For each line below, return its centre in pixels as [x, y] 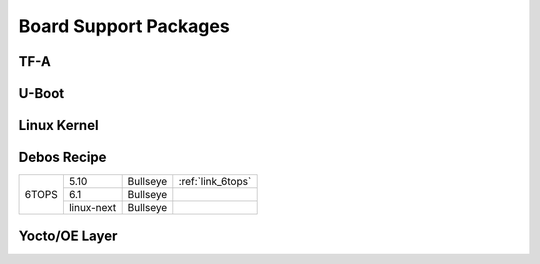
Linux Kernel [58, 125]
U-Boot [41, 93]
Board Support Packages [124, 26]
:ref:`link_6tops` [215, 182]
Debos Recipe [62, 157]
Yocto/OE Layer [68, 235]
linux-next [92, 208]
